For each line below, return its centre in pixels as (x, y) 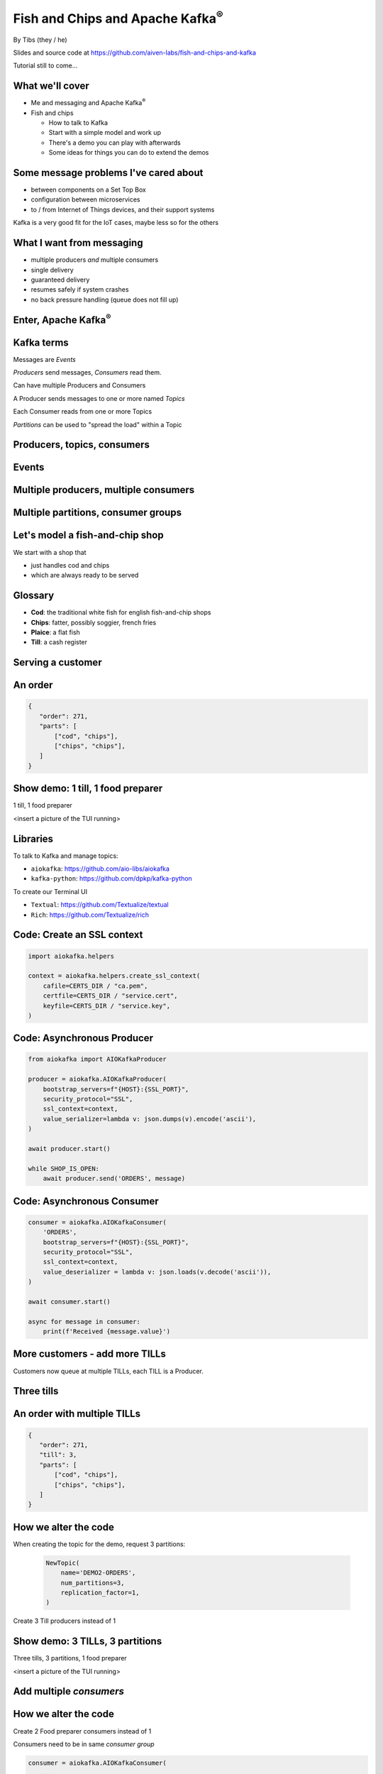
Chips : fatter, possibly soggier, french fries (94, 622)
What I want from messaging (78, 243)
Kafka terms (41, 342)
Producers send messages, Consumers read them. (87, 373)
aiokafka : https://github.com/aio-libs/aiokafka (100, 869)
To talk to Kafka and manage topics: (66, 856)
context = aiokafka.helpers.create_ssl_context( (114, 976)
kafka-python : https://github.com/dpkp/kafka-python (112, 878)
